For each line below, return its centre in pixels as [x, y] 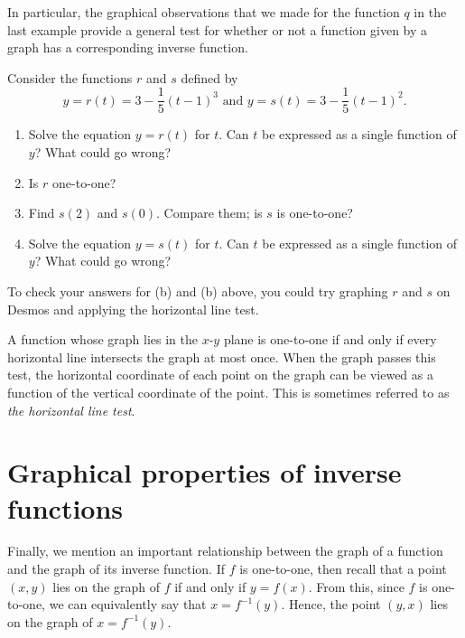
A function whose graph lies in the [102, 339]
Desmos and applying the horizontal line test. [133, 309]
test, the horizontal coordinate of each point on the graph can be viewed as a [220, 375]
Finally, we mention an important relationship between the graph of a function [225, 551]
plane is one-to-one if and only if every [330, 339]
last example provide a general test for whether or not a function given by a [218, 29]
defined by [209, 77]
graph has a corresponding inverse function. [128, 47]
